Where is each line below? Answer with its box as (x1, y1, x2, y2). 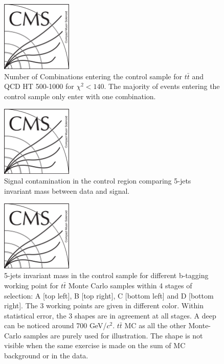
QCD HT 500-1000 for (4, 81, 74, 92)
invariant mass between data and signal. (4, 185, 130, 196)
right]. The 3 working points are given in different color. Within (4, 300, 204, 311)
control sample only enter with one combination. (4, 90, 156, 101)
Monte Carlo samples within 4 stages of (68, 280, 192, 290)
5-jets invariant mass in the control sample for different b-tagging (4, 270, 209, 281)
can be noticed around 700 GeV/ (4, 320, 107, 331)
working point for (4, 280, 59, 290)
